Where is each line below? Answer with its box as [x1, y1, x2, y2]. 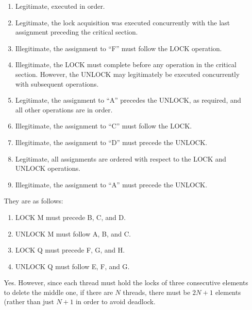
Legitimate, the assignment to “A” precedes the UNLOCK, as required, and [15, 95, 241, 105]
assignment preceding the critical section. [15, 27, 138, 37]
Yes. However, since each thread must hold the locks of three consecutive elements [4, 277, 248, 288]
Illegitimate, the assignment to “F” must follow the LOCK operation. [15, 43, 222, 53]
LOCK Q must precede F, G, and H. [15, 245, 125, 255]
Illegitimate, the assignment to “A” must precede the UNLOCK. [15, 179, 207, 189]
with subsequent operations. [15, 78, 99, 89]
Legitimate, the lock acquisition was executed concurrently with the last [15, 17, 230, 27]
